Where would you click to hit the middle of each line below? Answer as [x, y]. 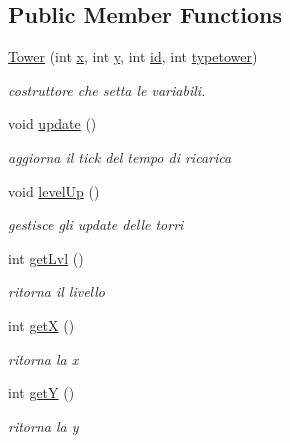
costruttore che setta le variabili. [107, 89]
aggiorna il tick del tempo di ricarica [120, 156]
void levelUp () [54, 190]
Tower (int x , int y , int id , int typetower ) [133, 56]
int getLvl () [46, 257]
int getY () [41, 392]
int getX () [41, 324]
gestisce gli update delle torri [96, 224]
